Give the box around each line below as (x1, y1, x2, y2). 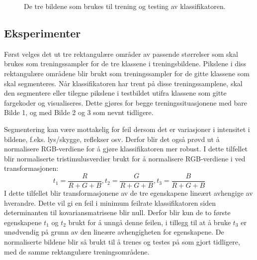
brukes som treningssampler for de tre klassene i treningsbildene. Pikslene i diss (4, 58, 246, 69)
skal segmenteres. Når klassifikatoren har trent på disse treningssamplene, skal (4, 78, 243, 88)
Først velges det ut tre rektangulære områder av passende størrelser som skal (4, 48, 238, 59)
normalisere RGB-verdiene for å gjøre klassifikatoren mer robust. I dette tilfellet (4, 143, 248, 154)
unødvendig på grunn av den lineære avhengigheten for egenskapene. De (4, 227, 224, 237)
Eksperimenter (4, 25, 81, 40)
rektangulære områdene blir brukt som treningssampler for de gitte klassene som (4, 68, 250, 78)
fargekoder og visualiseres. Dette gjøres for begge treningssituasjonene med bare (4, 97, 248, 108)
